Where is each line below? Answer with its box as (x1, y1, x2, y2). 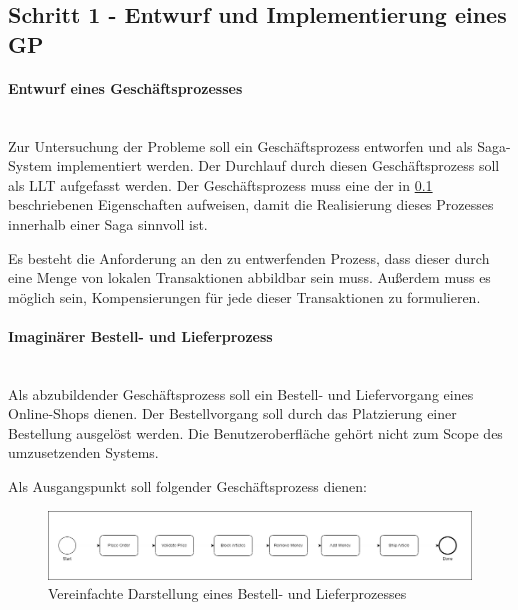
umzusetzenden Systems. (8, 442, 159, 463)
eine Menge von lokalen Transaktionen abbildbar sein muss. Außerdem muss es (8, 267, 491, 288)
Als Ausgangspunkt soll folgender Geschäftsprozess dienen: (8, 476, 367, 497)
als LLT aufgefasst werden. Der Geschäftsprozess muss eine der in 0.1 (8, 174, 433, 195)
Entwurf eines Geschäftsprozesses (8, 77, 243, 98)
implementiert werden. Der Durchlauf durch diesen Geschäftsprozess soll (56, 155, 500, 176)
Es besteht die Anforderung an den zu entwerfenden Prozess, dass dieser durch (8, 247, 490, 268)
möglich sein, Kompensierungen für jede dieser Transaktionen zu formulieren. (8, 286, 481, 307)
